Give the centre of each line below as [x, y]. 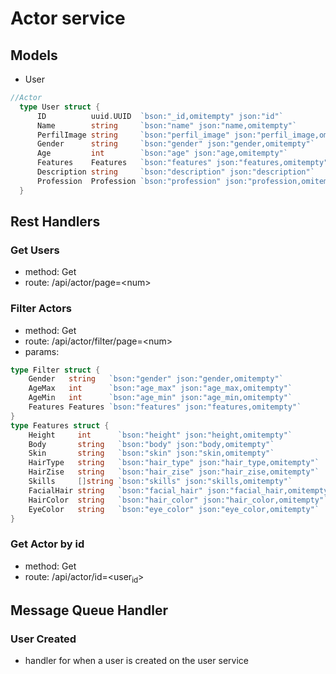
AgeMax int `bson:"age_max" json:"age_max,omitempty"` [160, 388]
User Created [43, 639]
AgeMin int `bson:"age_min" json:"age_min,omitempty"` [160, 398]
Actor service [68, 18]
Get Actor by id [47, 544]
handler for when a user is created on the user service [136, 661]
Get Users [35, 250]
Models [34, 55]
